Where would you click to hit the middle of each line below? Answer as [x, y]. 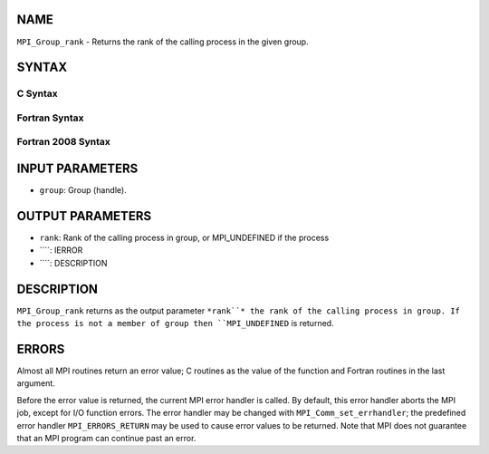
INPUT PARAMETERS [77, 169]
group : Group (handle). [83, 190]
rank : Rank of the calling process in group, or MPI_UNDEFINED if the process [184, 238]
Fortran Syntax [50, 118]
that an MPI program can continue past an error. [106, 438]
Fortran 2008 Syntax [63, 142]
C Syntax [37, 93]
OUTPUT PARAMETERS [84, 216]
